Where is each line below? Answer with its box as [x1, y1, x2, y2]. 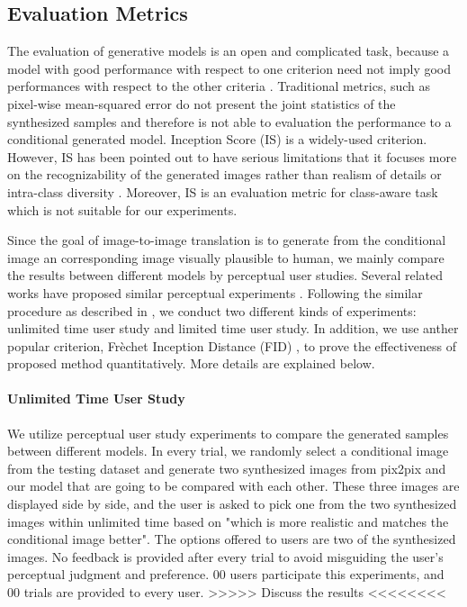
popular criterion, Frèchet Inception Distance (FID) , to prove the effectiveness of [7, 336, 456, 355]
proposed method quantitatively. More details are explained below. [7, 354, 375, 373]
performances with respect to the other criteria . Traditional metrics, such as [7, 77, 431, 95]
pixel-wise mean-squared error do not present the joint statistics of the [7, 94, 396, 113]
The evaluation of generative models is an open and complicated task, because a [7, 41, 450, 60]
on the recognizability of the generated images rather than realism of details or [7, 165, 442, 184]
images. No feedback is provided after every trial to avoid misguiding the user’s [7, 547, 444, 566]
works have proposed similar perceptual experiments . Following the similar [7, 283, 423, 302]
